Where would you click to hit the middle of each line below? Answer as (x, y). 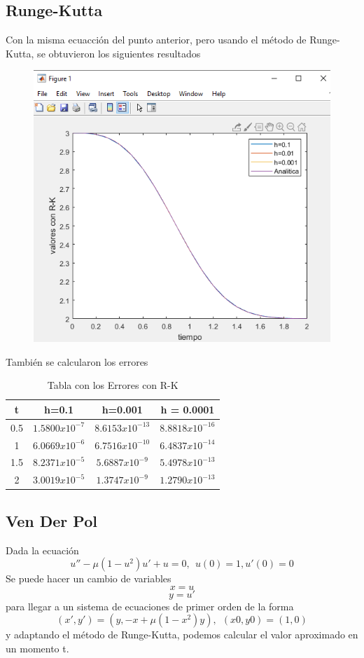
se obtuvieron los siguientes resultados (119, 53)
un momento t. (37, 648)
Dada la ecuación (42, 550)
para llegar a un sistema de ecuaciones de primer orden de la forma (150, 606)
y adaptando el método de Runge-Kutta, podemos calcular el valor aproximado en (182, 635)
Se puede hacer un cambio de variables (89, 578)
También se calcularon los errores (77, 361)
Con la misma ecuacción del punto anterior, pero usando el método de (156, 40)
